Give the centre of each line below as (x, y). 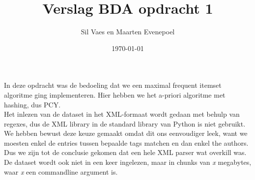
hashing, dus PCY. (32, 104)
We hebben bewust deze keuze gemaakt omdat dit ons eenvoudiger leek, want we (126, 133)
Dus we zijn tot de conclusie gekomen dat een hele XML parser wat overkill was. (125, 152)
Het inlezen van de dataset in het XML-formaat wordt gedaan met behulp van (122, 114)
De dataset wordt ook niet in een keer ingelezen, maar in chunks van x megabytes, (128, 162)
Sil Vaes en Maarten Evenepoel (128, 32)
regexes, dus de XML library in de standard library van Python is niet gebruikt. (125, 123)
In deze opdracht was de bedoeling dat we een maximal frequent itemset (113, 85)
